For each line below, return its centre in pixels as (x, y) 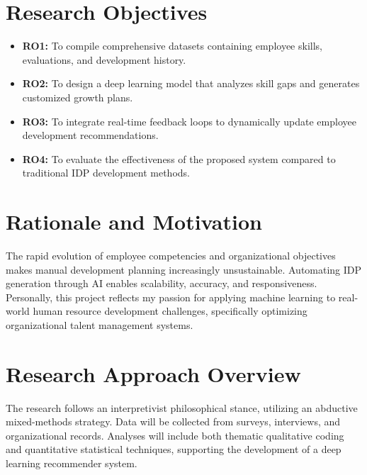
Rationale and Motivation (134, 222)
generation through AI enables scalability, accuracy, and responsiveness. (162, 283)
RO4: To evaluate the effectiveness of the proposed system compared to (179, 158)
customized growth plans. (78, 97)
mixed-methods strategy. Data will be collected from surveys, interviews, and (173, 421)
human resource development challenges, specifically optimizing (170, 311)
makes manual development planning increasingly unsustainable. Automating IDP (184, 269)
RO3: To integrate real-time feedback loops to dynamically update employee (189, 121)
